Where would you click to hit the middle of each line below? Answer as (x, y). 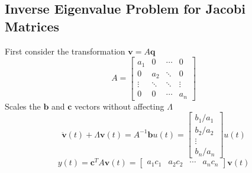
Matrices (32, 26)
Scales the (23, 106)
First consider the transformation (65, 51)
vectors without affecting (119, 106)
